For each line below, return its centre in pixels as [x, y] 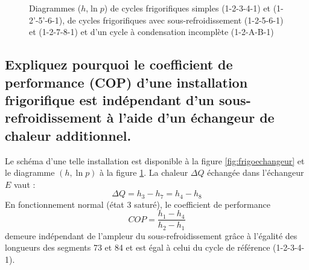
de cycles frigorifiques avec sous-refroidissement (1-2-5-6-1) [175, 20]
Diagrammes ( [55, 8]
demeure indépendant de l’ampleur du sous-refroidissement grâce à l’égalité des [151, 235]
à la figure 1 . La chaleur [144, 172]
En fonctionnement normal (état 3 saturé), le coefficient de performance [138, 204]
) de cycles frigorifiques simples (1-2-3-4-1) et [187, 8]
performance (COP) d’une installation [126, 82]
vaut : [25, 184]
